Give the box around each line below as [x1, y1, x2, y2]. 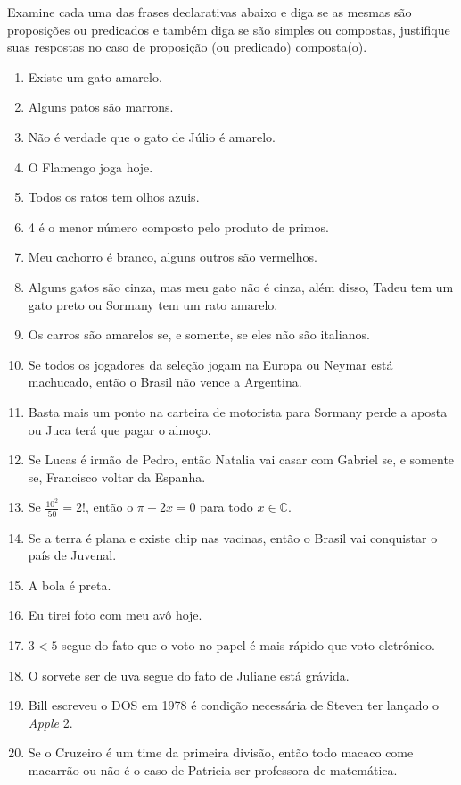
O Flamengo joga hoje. [28, 157, 153, 176]
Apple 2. [28, 713, 73, 731]
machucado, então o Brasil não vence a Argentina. [28, 372, 302, 391]
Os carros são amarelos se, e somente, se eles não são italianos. [28, 325, 370, 344]
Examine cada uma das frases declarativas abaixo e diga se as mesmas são [7, 3, 412, 21]
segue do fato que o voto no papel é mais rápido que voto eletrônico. [62, 636, 435, 655]
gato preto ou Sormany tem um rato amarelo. [28, 295, 278, 313]
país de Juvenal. [28, 546, 117, 564]
